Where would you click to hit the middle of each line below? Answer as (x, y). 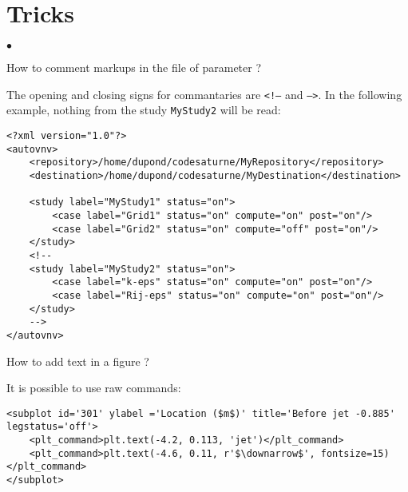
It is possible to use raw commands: (94, 388)
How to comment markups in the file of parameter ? (134, 67)
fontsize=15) (355, 453)
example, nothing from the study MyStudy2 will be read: (144, 110)
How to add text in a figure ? (78, 361)
